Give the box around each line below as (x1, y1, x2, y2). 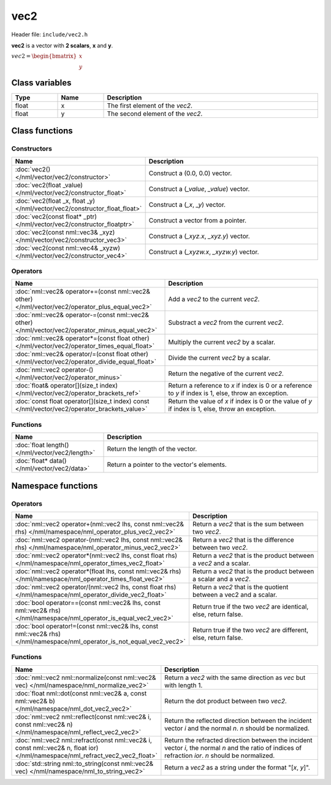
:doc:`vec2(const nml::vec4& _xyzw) (15, 243, 121, 252)
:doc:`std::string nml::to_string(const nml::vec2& (15, 759, 154, 768)
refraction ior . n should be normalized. (164, 751, 275, 760)
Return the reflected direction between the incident (164, 716, 312, 725)
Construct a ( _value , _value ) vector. (148, 184, 250, 193)
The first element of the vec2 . (107, 101, 193, 110)
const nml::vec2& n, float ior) (15, 743, 99, 752)
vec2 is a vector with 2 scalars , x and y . (11, 42, 113, 49)
